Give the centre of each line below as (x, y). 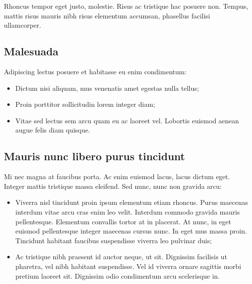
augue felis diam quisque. (53, 130)
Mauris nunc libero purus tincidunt (95, 156)
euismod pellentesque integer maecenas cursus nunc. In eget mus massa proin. (131, 231)
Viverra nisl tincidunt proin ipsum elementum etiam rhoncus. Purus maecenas (132, 202)
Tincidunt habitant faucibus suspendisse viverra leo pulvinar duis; (114, 240)
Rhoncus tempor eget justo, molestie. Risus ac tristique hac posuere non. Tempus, (126, 6)
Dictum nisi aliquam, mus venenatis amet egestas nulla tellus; (107, 88)
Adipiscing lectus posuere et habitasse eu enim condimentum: (95, 71)
